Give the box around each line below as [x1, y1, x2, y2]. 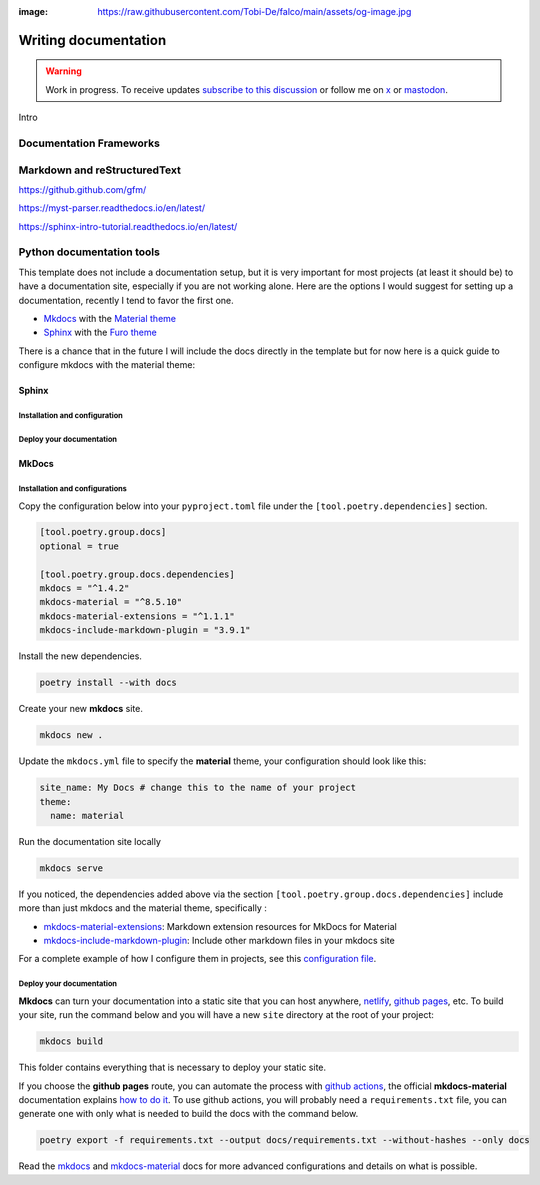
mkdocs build [39, 1036, 104, 1047]
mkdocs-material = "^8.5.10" [39, 596, 183, 608]
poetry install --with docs [39, 677, 177, 689]
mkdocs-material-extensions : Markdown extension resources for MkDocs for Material [43, 920, 397, 932]
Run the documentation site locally [18, 835, 162, 847]
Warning [45, 65, 82, 77]
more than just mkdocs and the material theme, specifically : [18, 902, 267, 914]
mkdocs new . [39, 730, 104, 741]
